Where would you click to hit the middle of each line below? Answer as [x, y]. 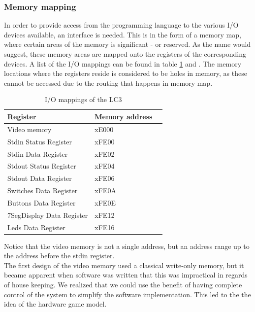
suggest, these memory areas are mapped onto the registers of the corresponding [125, 54]
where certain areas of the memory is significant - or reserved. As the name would [127, 44]
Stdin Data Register [38, 154]
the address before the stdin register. [59, 256]
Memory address [124, 116]
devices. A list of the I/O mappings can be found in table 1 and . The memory [123, 63]
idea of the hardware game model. [55, 304]
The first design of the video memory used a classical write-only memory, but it [124, 265]
